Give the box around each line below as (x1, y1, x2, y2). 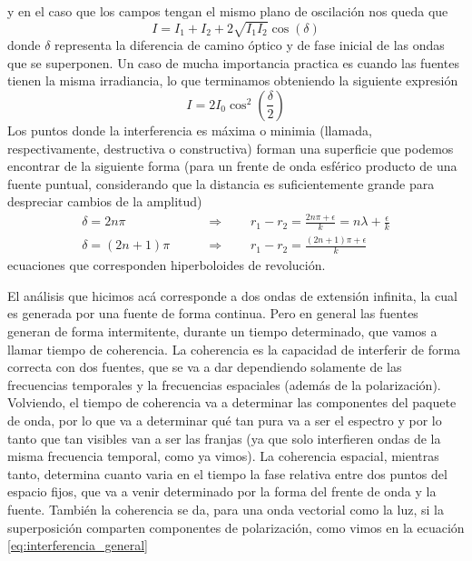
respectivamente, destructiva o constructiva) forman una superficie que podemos (7, 138, 454, 157)
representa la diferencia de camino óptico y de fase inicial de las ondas (54, 35, 445, 55)
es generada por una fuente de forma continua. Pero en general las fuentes (7, 304, 418, 323)
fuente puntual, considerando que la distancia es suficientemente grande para (7, 174, 435, 193)
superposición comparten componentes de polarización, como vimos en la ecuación (7, 517, 465, 536)
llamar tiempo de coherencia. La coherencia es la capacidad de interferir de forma (7, 339, 461, 358)
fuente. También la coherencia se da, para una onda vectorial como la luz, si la (7, 499, 444, 518)
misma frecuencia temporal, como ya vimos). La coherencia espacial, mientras (7, 446, 439, 466)
